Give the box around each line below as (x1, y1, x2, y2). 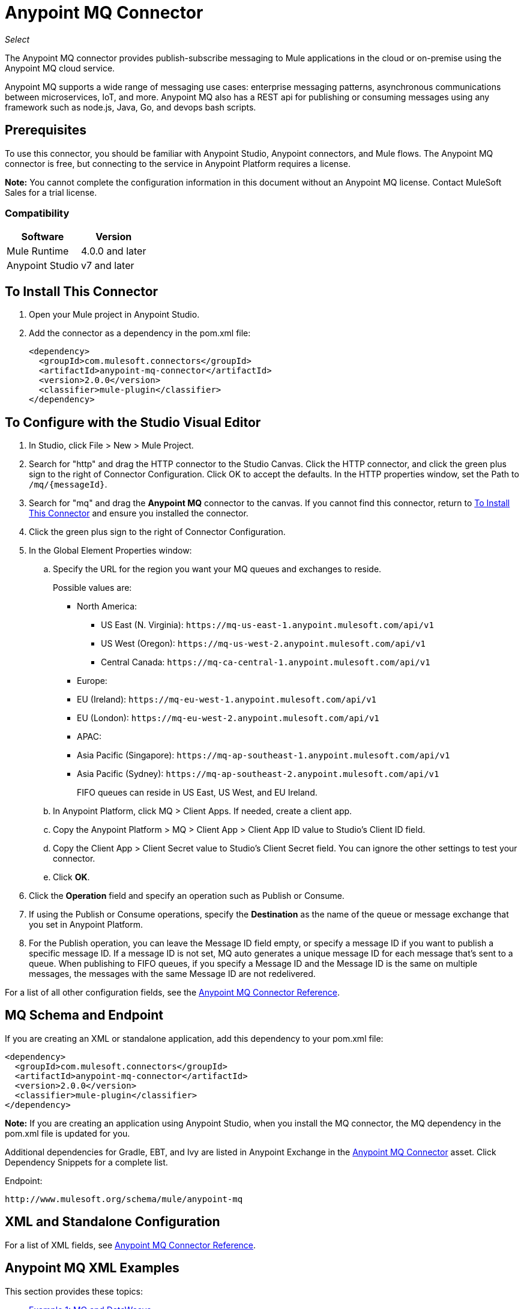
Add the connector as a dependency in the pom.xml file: (29, 328, 251, 339)
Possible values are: (53, 582, 132, 593)
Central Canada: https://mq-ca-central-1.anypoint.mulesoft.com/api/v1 (101, 657, 430, 668)
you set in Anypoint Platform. (29, 919, 143, 930)
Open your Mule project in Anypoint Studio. (29, 309, 200, 320)
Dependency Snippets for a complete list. (5, 1156, 168, 1167)
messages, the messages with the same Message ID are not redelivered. (29, 969, 316, 979)
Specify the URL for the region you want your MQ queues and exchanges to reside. (53, 564, 382, 575)
